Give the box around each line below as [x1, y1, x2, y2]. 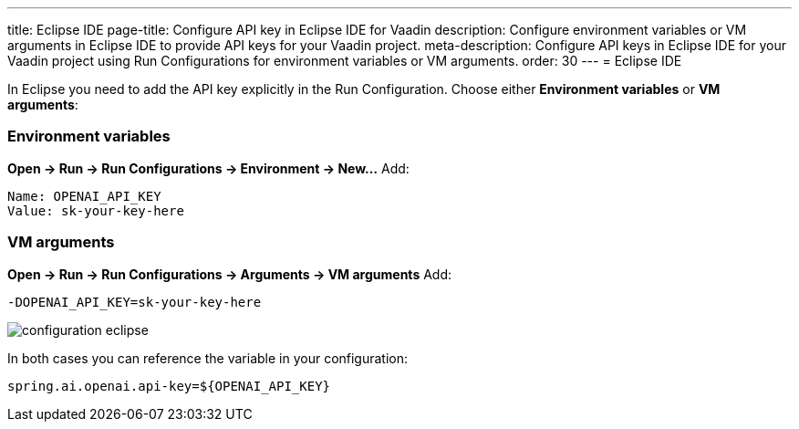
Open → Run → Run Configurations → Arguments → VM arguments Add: [7, 266, 451, 282]
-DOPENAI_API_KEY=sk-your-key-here [7, 294, 262, 309]
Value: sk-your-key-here [7, 203, 184, 218]
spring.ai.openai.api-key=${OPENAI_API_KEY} [7, 378, 331, 393]
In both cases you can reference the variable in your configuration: [7, 350, 409, 366]
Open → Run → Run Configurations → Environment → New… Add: [7, 160, 410, 176]
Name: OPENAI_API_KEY [7, 188, 161, 204]
